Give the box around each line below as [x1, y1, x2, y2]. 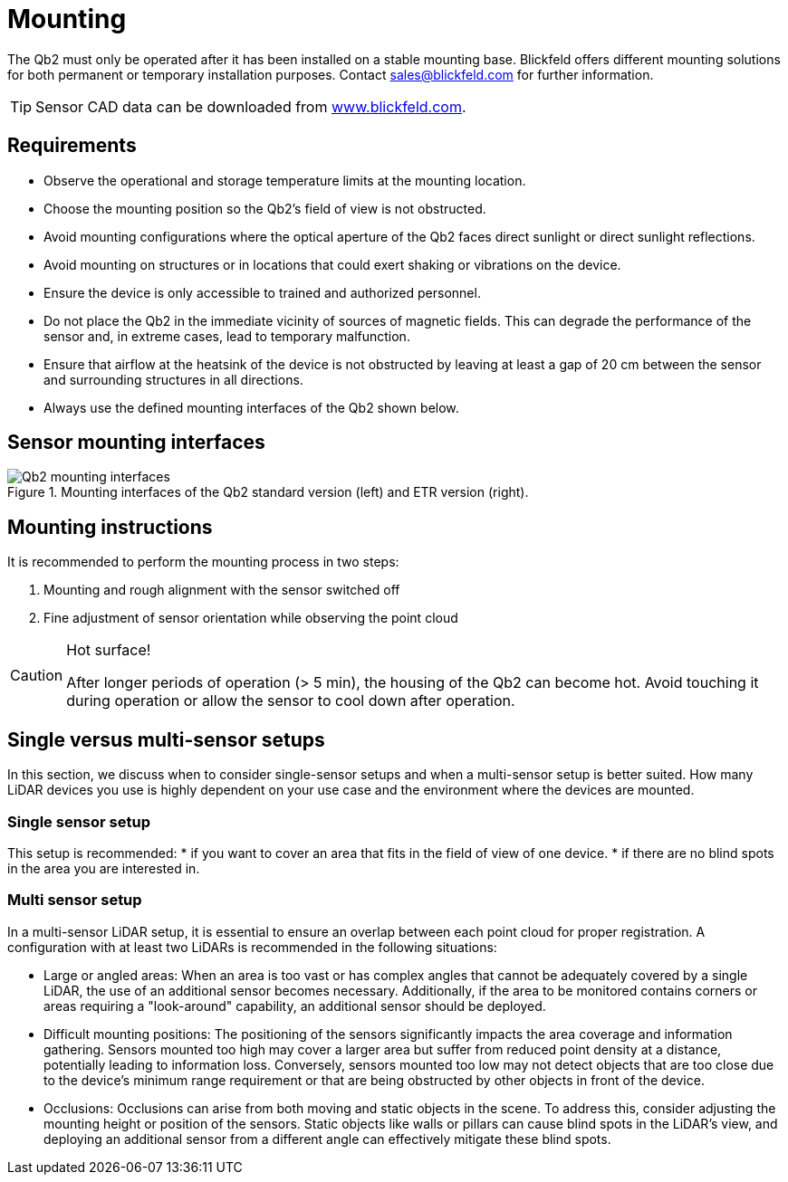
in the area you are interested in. [7, 860, 200, 876]
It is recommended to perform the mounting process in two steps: [7, 554, 399, 570]
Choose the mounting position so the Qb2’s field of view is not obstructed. [43, 200, 486, 216]
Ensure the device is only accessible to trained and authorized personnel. [43, 284, 481, 300]
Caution [10, 666, 63, 685]
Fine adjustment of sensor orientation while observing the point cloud [43, 610, 458, 626]
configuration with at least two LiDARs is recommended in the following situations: [7, 939, 497, 955]
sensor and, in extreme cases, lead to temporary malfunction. [43, 328, 410, 344]
